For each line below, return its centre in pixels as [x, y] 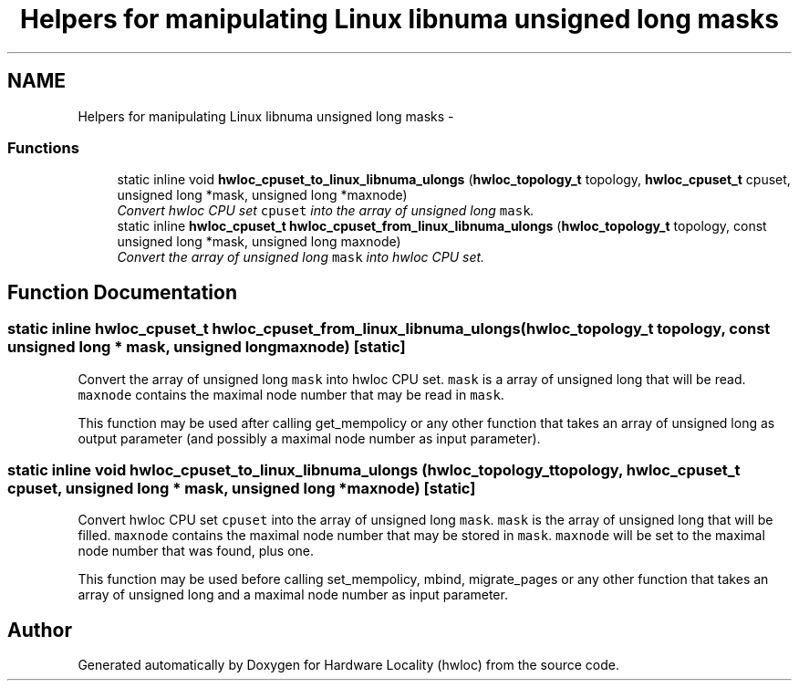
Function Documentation [122, 292]
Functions [43, 147]
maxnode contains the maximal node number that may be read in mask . [291, 394]
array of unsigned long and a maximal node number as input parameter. [293, 595]
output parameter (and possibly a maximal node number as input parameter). [309, 438]
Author [40, 630]
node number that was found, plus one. [196, 551]
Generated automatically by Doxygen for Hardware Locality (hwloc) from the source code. [348, 665]
